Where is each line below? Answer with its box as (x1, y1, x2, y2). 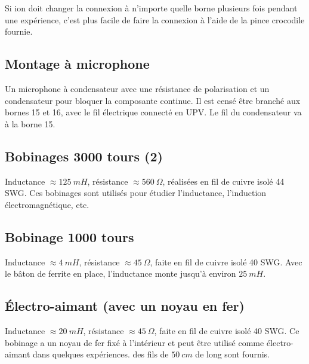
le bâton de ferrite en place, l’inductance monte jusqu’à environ (5, 267, 236, 280)
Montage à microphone (5, 54, 150, 73)
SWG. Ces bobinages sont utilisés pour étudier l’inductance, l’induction (5, 186, 267, 199)
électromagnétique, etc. (5, 198, 89, 210)
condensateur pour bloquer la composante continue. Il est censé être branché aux (5, 94, 301, 106)
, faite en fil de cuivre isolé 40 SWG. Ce (154, 324, 299, 337)
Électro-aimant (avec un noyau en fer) (5, 296, 245, 315)
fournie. (5, 25, 33, 38)
